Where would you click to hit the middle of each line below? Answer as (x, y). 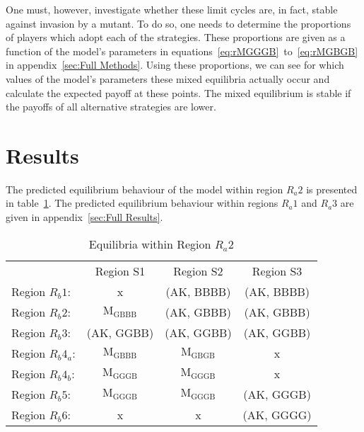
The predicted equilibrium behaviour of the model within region (145, 189)
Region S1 (120, 271)
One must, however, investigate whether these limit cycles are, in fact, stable (172, 9)
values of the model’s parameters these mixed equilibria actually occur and (168, 78)
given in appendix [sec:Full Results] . (84, 217)
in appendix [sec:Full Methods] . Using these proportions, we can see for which (175, 65)
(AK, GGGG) (277, 414)
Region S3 (277, 271)
